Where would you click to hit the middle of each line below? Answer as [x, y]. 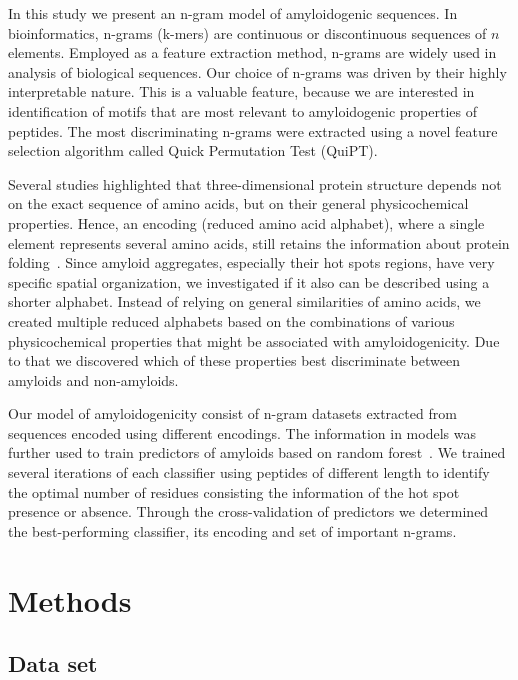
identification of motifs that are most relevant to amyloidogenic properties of [242, 110]
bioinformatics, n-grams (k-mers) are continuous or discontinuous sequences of [247, 32]
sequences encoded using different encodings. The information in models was [242, 432]
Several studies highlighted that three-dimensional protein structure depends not [255, 183]
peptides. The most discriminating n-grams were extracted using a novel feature [253, 130]
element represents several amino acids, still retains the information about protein [259, 242]
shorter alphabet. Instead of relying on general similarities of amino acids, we [244, 301]
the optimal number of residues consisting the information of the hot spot [234, 491]
